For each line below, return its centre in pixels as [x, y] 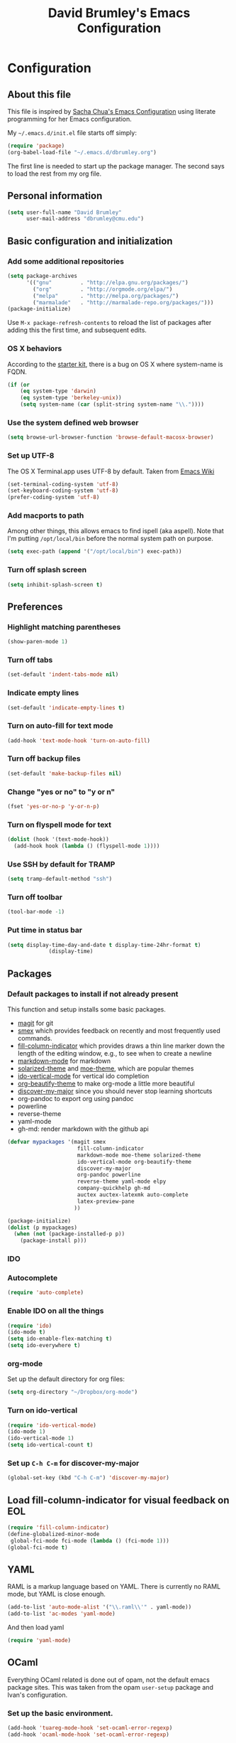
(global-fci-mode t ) [38, 1548]
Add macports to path [46, 515]
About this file [39, 94]
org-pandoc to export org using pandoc [75, 1099]
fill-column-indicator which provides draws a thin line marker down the [121, 1046]
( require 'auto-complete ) [45, 1293]
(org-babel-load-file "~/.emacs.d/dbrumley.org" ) [82, 152]
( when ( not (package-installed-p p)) [69, 1234]
